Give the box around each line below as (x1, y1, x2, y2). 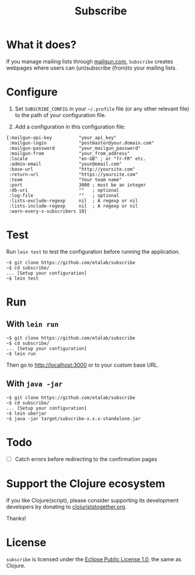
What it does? (6, 38, 77, 52)
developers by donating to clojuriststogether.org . (6, 503, 127, 510)
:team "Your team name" (8, 176, 122, 182)
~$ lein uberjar (6, 410, 47, 417)
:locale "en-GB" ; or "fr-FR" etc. (8, 155, 146, 161)
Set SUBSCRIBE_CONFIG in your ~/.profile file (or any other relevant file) (14, 105, 190, 112)
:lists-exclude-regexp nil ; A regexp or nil (8, 197, 138, 203)
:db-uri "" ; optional (8, 187, 119, 193)
